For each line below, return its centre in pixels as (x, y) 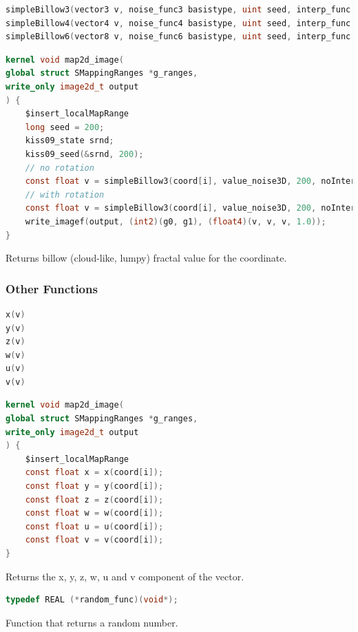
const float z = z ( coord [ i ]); (94, 499)
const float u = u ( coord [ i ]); (94, 526)
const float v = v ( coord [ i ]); (94, 540)
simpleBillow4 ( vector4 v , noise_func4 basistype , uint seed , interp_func (178, 23)
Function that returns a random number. (92, 622)
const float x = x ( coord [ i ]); (94, 473)
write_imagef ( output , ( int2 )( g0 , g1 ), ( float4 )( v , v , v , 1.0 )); (176, 221)
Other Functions (52, 288)
